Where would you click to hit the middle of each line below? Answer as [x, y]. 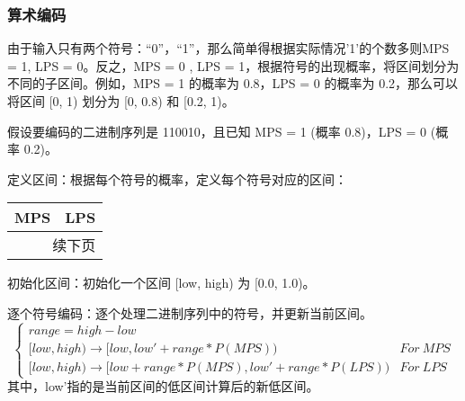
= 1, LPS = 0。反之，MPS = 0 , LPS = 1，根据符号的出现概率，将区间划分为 [233, 65]
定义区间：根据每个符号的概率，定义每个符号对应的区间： [177, 178]
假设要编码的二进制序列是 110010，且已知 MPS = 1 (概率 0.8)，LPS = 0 [217, 131]
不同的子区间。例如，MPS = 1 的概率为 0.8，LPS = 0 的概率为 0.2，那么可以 [233, 83]
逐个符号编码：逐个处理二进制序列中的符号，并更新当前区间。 [190, 312]
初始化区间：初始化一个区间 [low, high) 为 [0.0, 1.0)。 [161, 283]
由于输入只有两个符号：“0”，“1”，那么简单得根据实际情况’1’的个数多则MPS [228, 48]
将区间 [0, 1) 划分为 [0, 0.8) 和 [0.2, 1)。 [121, 101]
